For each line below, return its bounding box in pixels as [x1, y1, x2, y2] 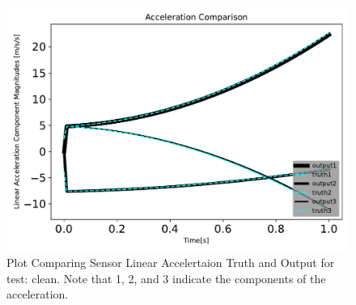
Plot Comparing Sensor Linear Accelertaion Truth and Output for [6, 254, 335, 271]
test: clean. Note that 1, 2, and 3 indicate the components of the [6, 269, 326, 286]
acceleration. [6, 286, 69, 303]
